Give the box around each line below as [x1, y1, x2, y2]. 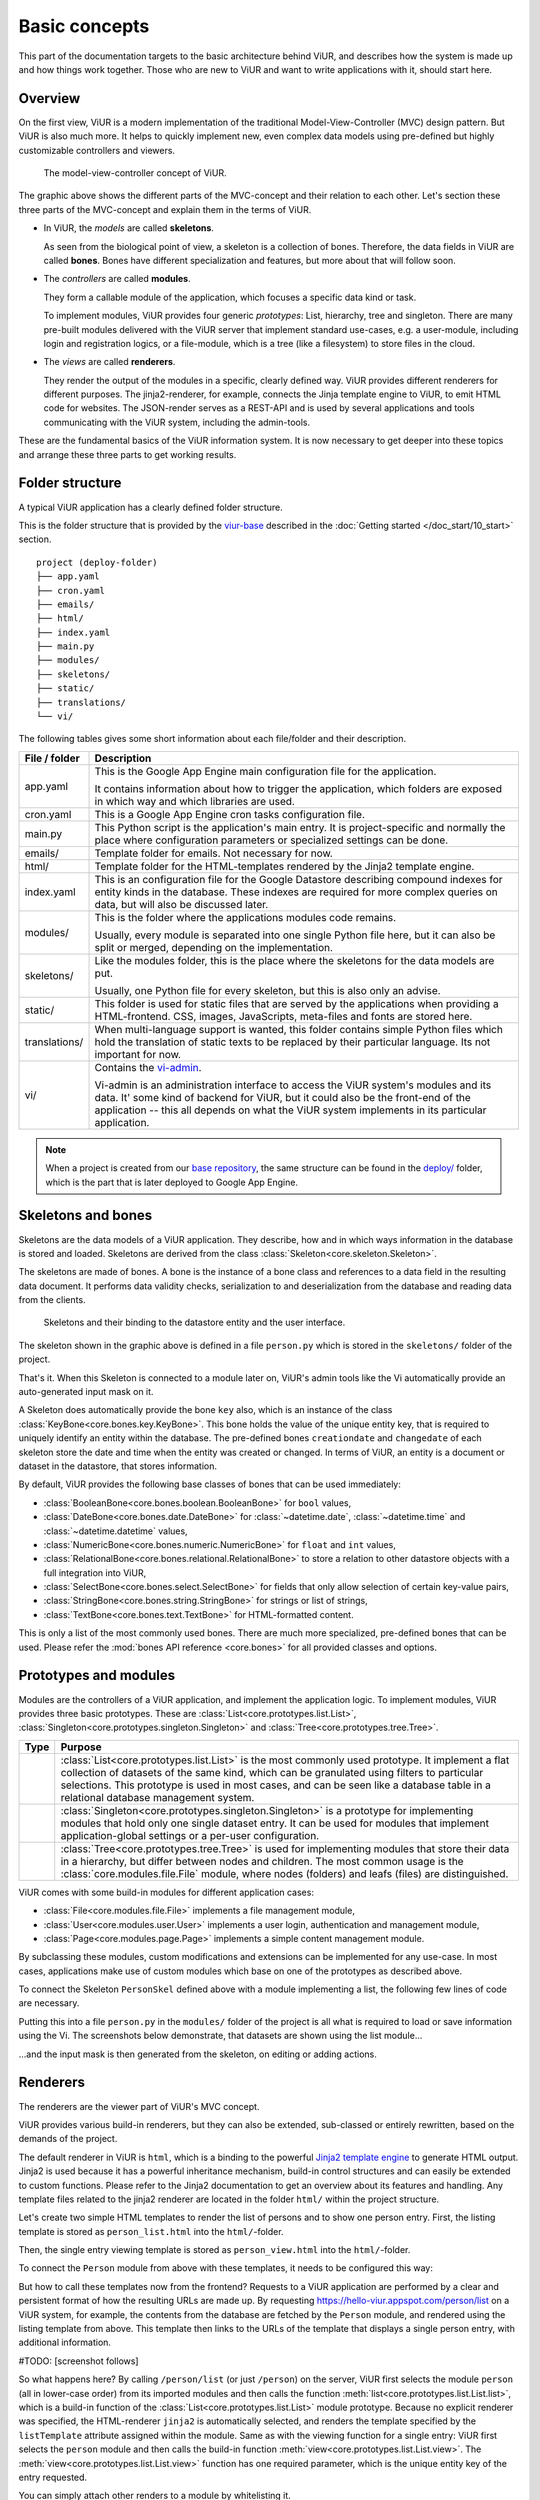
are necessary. [18, 1997, 80, 2009]
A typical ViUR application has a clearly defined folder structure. [18, 501, 284, 513]
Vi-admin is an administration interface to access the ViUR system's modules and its [94, 1078, 492, 1092]
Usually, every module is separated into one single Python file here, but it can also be [94, 928, 496, 942]
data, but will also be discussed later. [94, 897, 269, 911]
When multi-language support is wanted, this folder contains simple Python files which [94, 1022, 504, 1036]
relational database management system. [60, 1790, 255, 1804]
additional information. [18, 2336, 112, 2349]
